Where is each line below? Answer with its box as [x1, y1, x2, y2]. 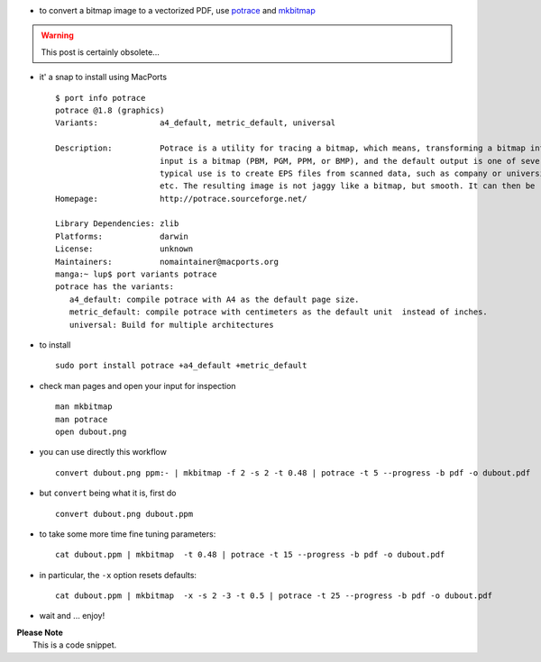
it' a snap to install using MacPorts [39, 72, 167, 83]
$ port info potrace [55, 93, 146, 103]
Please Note [16, 627, 63, 638]
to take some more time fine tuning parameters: [39, 528, 216, 540]
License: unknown [55, 244, 194, 254]
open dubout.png [55, 426, 127, 437]
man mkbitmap [55, 402, 113, 412]
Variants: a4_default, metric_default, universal [55, 118, 336, 128]
